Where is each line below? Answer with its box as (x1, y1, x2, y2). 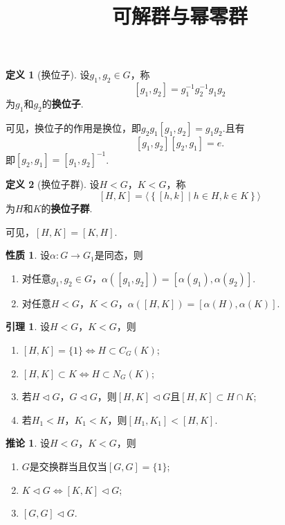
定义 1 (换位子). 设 (6, 67, 90, 82)
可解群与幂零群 (111, 1, 248, 30)
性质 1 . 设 (6, 248, 50, 262)
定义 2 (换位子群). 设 (6, 177, 100, 191)
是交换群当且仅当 (29, 459, 107, 473)
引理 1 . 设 (6, 319, 50, 334)
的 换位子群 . (41, 201, 93, 216)
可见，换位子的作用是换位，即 (6, 120, 141, 135)
